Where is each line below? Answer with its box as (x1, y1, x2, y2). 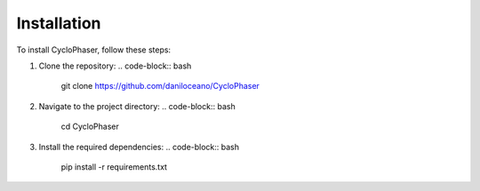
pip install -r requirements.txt (60, 161, 168, 172)
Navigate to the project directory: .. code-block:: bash (38, 100, 236, 111)
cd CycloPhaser (60, 121, 120, 132)
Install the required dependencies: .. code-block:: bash (38, 141, 240, 152)
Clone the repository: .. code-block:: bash (38, 60, 192, 71)
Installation (16, 13, 101, 33)
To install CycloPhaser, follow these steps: (16, 44, 172, 55)
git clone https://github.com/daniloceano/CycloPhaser (60, 81, 260, 92)
